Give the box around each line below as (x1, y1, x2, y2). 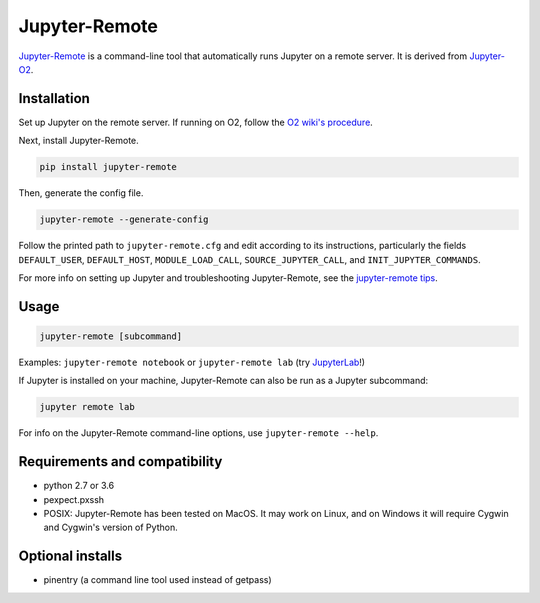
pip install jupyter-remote (39, 161, 177, 173)
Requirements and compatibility (18, 453, 223, 470)
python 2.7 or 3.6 (43, 480, 115, 492)
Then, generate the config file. (18, 187, 144, 199)
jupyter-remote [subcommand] (39, 330, 183, 342)
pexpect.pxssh (43, 493, 105, 505)
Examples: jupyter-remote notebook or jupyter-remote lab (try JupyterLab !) (18, 356, 365, 368)
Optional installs (18, 548, 123, 565)
